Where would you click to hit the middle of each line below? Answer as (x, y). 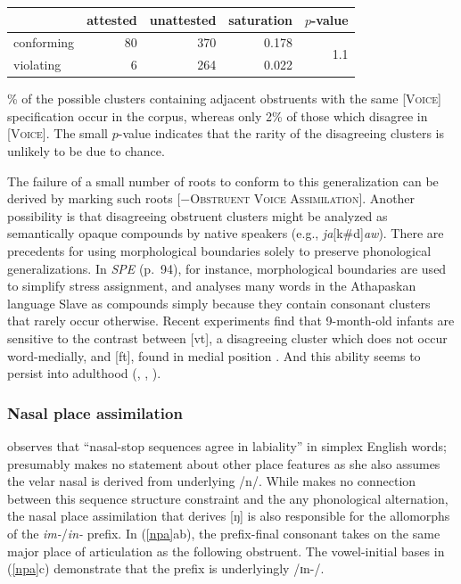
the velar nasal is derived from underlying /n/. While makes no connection (212, 481)
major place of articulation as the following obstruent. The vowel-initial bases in (226, 551)
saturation (260, 19)
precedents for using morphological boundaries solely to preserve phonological (219, 251)
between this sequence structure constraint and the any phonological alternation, (228, 498)
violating (37, 65)
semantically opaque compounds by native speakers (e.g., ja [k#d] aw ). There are (226, 233)
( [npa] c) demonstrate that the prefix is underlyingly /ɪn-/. (166, 568)
